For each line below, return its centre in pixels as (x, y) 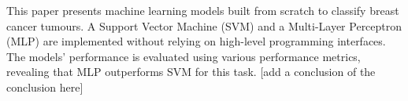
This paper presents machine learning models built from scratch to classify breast (203, 10)
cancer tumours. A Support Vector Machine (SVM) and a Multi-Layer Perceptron (204, 25)
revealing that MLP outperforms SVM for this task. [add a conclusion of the (191, 72)
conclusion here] (45, 87)
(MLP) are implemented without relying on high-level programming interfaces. (196, 41)
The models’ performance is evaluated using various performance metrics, (184, 56)
